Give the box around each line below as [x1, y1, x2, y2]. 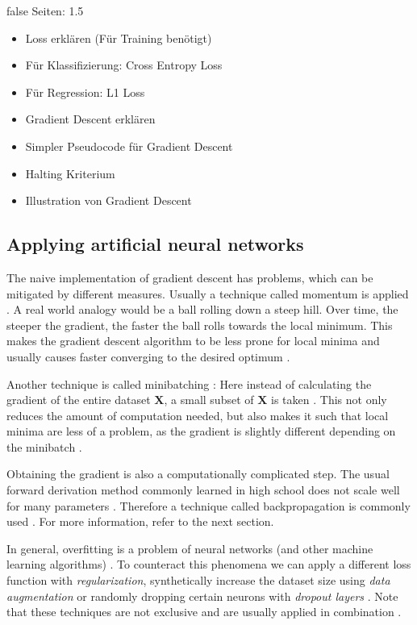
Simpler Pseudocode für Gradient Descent [25, 137, 233, 154]
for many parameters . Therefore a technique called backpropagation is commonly [6, 497, 411, 514]
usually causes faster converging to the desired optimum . [6, 348, 290, 365]
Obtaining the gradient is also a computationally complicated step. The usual [6, 465, 390, 482]
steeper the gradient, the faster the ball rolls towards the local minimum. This [6, 316, 393, 333]
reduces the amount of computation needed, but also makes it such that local [6, 406, 389, 423]
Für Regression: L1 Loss [25, 83, 145, 100]
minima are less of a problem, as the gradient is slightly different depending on [6, 423, 396, 440]
